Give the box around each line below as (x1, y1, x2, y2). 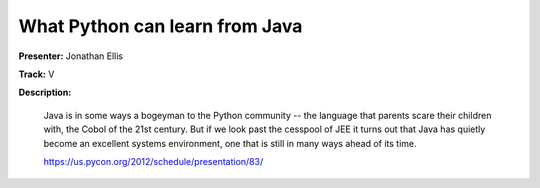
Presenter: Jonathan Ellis (18, 50, 124, 62)
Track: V (18, 68, 55, 80)
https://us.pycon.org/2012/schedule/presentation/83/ (43, 155, 264, 167)
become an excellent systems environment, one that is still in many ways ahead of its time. (43, 137, 417, 149)
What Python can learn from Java (18, 15, 303, 37)
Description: (18, 86, 72, 99)
